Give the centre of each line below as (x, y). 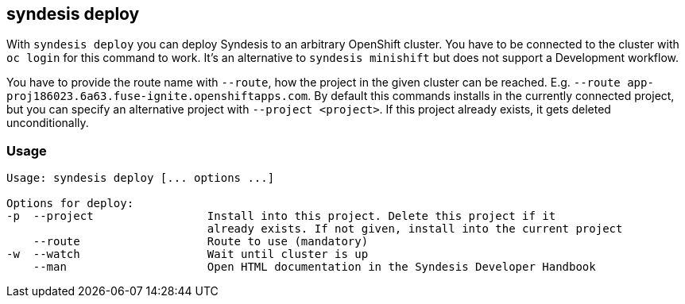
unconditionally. (48, 123)
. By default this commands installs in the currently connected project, (491, 96)
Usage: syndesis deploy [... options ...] (141, 178)
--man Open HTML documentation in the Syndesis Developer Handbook (314, 267)
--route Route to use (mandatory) (201, 242)
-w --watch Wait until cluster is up (188, 254)
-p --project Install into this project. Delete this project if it (281, 216)
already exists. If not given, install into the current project (415, 229)
